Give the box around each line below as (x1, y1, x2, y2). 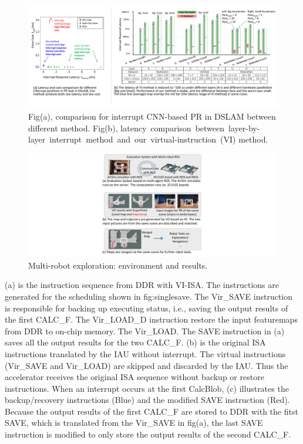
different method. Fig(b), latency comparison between (28, 121, 225, 134)
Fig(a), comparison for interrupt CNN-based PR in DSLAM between (28, 110, 276, 122)
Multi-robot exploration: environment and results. (28, 259, 208, 271)
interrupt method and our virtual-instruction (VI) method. (49, 133, 268, 145)
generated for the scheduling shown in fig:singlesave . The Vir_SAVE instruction (5, 290, 293, 302)
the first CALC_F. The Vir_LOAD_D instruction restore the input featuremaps (5, 313, 298, 326)
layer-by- (228, 121, 260, 134)
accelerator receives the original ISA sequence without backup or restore (5, 371, 264, 383)
